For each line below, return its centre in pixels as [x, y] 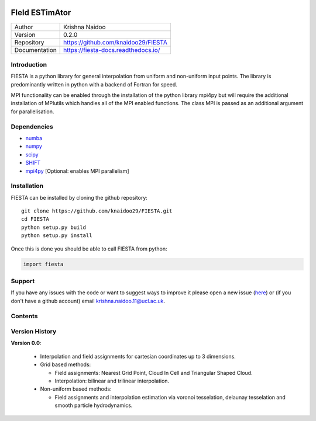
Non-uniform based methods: [76, 389]
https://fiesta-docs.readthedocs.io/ [112, 50]
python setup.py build [54, 227]
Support [23, 281]
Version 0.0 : [26, 343]
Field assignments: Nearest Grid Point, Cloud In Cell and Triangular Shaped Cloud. [154, 373]
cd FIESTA [35, 219]
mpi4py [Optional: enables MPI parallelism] [77, 171]
